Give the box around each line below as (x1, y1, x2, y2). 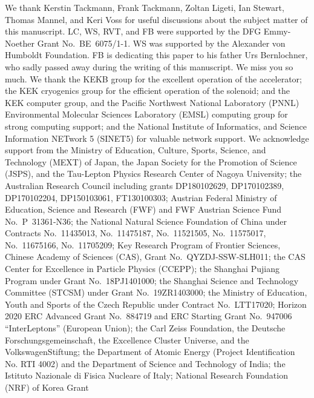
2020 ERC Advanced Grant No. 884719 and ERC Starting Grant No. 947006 (5, 310, 292, 322)
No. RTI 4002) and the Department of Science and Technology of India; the (5, 357, 286, 370)
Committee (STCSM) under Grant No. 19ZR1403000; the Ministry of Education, (5, 286, 307, 299)
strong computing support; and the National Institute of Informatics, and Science (5, 119, 307, 132)
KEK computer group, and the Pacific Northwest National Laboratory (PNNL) (5, 96, 299, 108)
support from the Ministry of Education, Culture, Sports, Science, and (5, 144, 266, 156)
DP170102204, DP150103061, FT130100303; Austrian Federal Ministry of (5, 191, 277, 204)
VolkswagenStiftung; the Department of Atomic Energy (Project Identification (5, 345, 295, 358)
